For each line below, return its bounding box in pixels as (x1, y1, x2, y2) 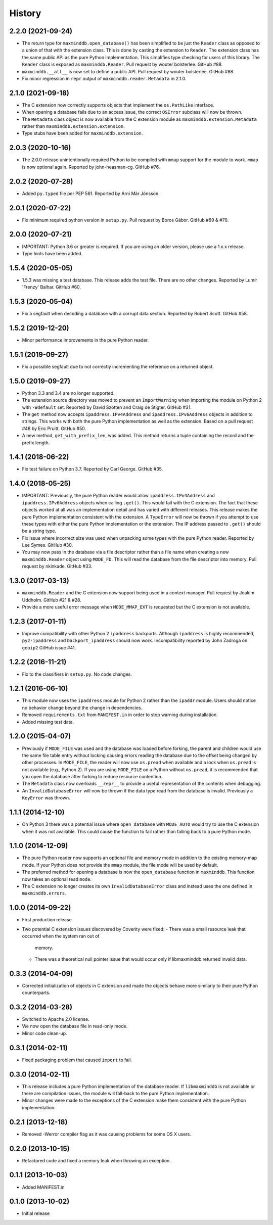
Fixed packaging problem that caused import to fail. (22, 1057, 132, 1063)
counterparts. (22, 990, 51, 996)
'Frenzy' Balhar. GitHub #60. (22, 284, 81, 290)
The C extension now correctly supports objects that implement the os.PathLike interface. (22, 102, 214, 108)
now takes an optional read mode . (22, 876, 92, 882)
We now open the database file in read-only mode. (22, 1023, 128, 1029)
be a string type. (22, 528, 57, 534)
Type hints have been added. (22, 250, 83, 256)
